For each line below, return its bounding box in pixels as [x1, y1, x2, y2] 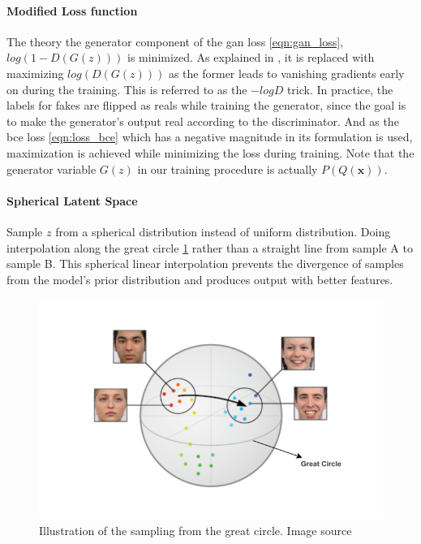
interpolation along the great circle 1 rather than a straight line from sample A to [6, 239, 413, 256]
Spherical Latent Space [6, 192, 138, 209]
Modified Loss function [6, 2, 138, 19]
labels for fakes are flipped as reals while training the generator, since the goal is [6, 97, 406, 114]
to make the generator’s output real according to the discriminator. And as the [6, 112, 399, 129]
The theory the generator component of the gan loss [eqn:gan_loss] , [6, 32, 344, 50]
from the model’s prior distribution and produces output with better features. [6, 270, 393, 287]
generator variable [6, 160, 97, 177]
